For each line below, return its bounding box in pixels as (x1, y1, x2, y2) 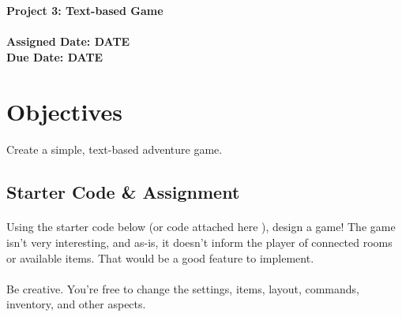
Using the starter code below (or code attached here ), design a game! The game (6, 218, 396, 235)
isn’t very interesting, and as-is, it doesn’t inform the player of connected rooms (6, 233, 393, 250)
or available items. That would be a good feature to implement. (6, 249, 314, 266)
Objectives (6, 95, 122, 127)
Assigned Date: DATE (6, 33, 130, 50)
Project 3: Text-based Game (6, 2, 163, 18)
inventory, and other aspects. (6, 296, 146, 312)
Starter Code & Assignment (6, 180, 240, 204)
